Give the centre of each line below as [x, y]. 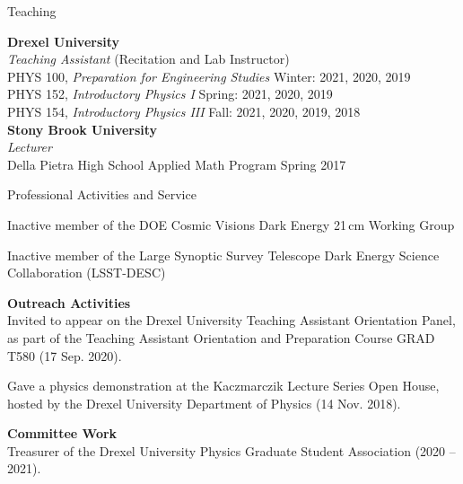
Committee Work [62, 433]
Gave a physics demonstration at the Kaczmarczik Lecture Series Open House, [223, 386]
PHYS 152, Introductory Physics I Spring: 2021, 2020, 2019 [170, 94]
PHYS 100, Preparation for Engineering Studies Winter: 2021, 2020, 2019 [209, 76]
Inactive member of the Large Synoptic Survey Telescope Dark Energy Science [223, 255]
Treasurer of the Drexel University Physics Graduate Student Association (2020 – [231, 450]
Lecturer [30, 147]
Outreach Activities [69, 302]
